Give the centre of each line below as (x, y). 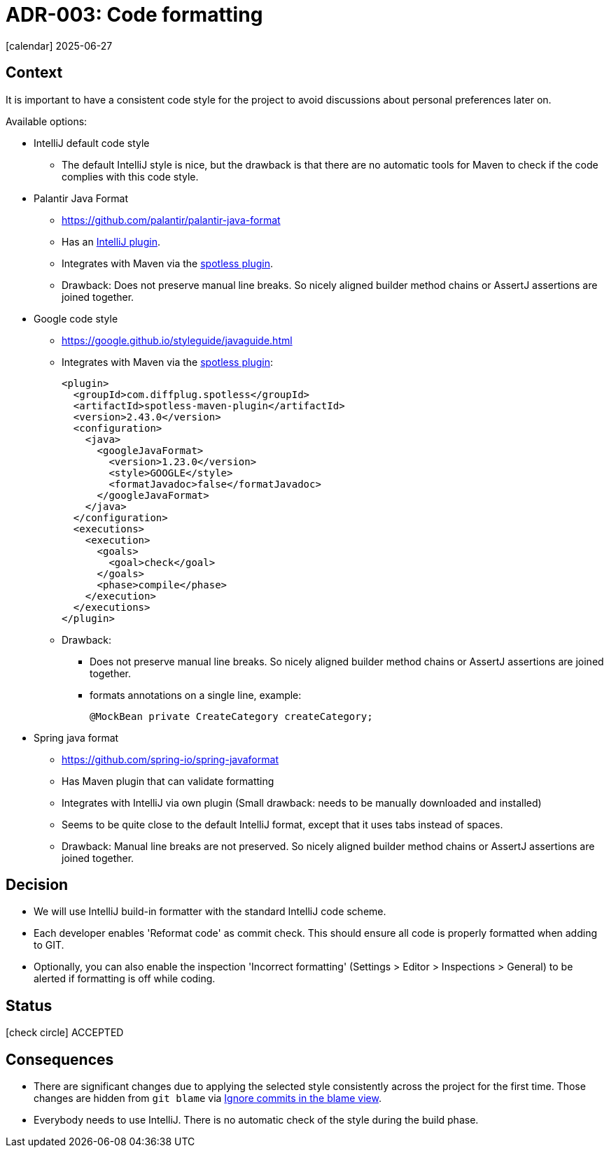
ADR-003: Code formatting (134, 15)
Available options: (47, 121)
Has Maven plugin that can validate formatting (168, 781)
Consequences (60, 1059)
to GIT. (49, 945)
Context (34, 73)
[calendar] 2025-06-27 (59, 45)
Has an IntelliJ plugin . (111, 241)
